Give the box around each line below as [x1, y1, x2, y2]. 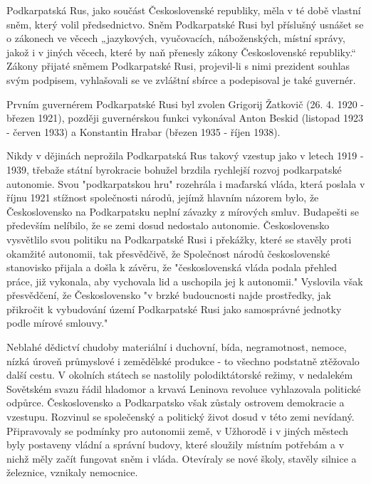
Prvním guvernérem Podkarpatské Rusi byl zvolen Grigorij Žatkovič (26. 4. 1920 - [6, 96, 364, 111]
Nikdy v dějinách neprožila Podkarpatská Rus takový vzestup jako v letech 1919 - [6, 148, 364, 163]
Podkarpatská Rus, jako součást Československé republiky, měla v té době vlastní [6, 3, 361, 17]
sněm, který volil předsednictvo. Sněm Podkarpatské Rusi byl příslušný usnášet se [6, 16, 364, 31]
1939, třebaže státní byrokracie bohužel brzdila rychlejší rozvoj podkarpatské [6, 162, 342, 177]
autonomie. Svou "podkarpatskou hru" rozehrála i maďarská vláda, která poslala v [6, 176, 365, 191]
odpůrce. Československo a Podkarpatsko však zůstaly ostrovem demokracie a [6, 395, 345, 410]
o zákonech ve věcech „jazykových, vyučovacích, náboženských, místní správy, [6, 31, 345, 46]
